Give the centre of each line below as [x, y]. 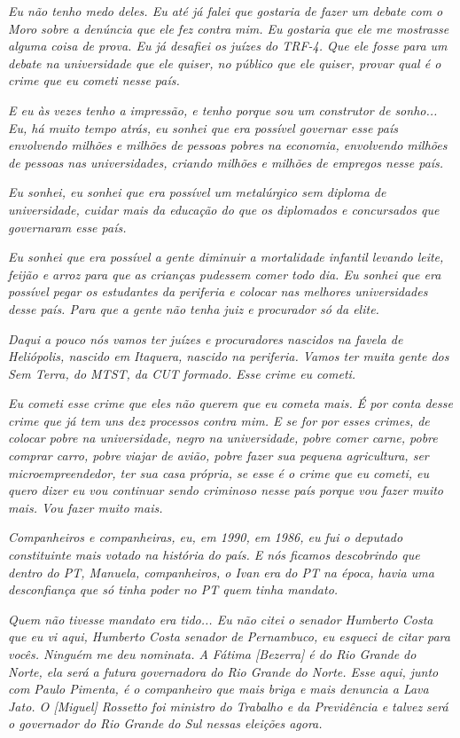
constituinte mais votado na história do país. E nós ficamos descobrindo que [214, 555]
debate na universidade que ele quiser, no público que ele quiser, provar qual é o [225, 63]
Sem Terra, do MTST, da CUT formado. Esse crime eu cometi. [182, 373]
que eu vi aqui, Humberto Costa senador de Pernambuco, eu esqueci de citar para [229, 636]
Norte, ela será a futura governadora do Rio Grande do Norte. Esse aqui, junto [223, 671]
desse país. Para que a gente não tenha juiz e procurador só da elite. [194, 308]
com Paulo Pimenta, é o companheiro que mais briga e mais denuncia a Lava [218, 689]
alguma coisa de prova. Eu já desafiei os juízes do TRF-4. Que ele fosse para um [228, 46]
